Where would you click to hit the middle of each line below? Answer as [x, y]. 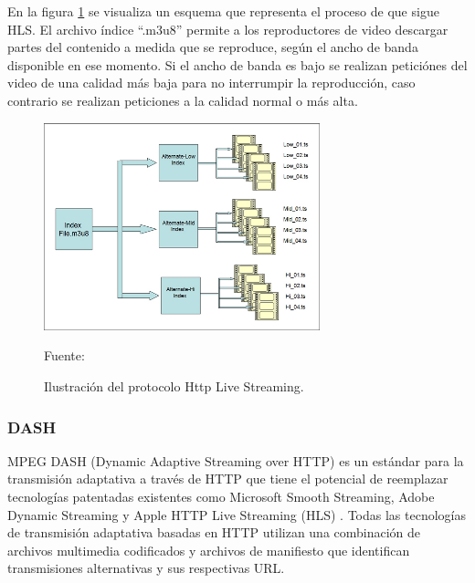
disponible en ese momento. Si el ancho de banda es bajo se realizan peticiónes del [237, 64]
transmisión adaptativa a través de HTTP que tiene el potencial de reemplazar [228, 479]
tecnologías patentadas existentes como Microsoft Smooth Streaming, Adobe [221, 497]
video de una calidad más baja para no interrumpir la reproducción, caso [211, 83]
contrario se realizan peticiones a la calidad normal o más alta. [183, 100]
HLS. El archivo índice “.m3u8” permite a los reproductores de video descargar [228, 29]
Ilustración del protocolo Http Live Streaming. [174, 386]
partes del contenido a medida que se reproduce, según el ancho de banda [213, 47]
